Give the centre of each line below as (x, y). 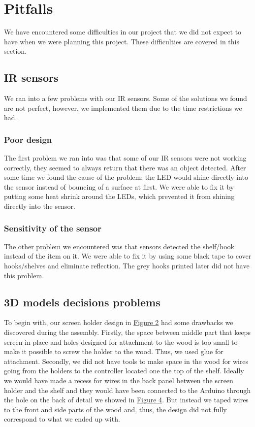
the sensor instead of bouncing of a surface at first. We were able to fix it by (119, 186)
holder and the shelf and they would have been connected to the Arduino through (127, 390)
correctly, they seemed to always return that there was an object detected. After (125, 167)
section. (15, 51)
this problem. (24, 275)
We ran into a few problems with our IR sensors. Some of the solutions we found (126, 98)
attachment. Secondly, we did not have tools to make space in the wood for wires (126, 361)
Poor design (28, 139)
